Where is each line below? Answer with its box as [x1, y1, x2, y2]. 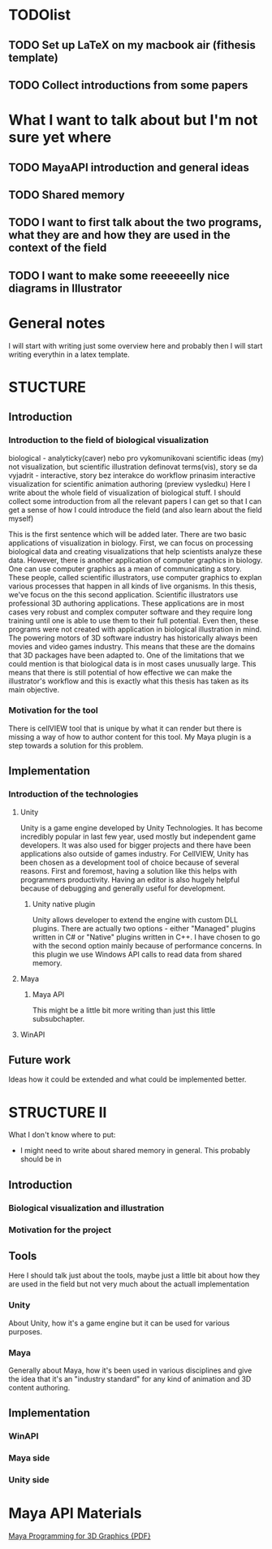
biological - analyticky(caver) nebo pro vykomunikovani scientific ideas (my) [8, 453, 264, 462]
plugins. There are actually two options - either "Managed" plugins [32, 923, 256, 933]
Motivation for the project [8, 1224, 112, 1235]
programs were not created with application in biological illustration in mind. [8, 624, 262, 634]
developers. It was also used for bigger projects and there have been [19, 840, 252, 850]
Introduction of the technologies [8, 788, 139, 800]
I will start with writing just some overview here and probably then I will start [8, 341, 263, 350]
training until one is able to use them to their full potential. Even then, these [8, 615, 259, 625]
